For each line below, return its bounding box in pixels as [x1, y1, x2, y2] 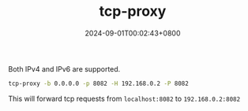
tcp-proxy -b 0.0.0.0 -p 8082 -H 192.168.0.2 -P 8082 [8, 80, 190, 87]
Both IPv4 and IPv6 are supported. [8, 64, 121, 73]
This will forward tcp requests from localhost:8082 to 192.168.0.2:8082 [8, 94, 241, 103]
